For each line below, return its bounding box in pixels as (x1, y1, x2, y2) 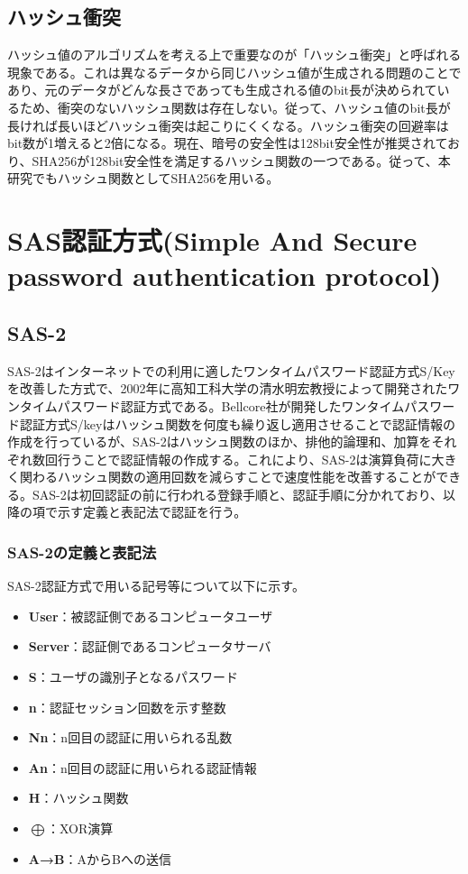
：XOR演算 (47, 819, 114, 838)
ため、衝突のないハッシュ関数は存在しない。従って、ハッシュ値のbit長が (19, 97, 451, 116)
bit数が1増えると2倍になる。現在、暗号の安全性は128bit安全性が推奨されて (7, 133, 447, 152)
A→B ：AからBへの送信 (28, 849, 171, 868)
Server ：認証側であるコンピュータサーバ (28, 637, 271, 656)
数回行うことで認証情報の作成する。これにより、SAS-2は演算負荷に (32, 449, 432, 468)
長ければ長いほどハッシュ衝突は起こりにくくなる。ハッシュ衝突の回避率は (7, 115, 449, 134)
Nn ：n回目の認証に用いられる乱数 (28, 728, 233, 747)
